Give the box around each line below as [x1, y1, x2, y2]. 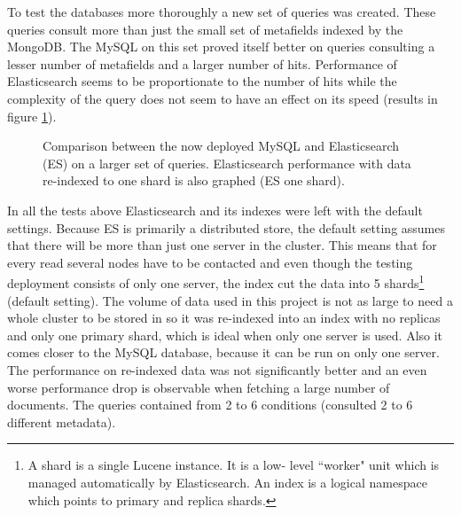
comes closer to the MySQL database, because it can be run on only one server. [7, 343, 440, 362]
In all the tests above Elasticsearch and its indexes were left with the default [7, 200, 423, 219]
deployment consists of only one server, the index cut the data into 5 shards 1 [7, 271, 425, 292]
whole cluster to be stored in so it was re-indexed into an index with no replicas [7, 308, 441, 327]
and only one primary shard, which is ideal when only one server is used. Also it [7, 325, 443, 344]
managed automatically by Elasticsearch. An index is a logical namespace [27, 472, 427, 491]
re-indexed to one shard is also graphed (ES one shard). [43, 171, 345, 190]
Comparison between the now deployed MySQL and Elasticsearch [43, 137, 400, 155]
